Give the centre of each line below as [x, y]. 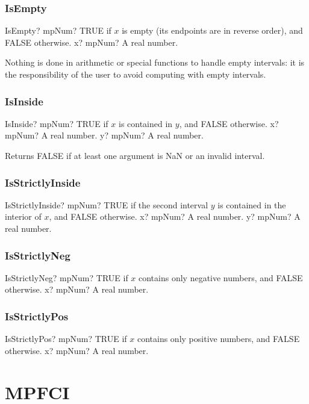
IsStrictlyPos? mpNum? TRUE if [66, 339]
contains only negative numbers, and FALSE [221, 277]
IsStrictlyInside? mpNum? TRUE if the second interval [107, 204]
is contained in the [252, 204]
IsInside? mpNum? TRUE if [57, 123]
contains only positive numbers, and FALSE [218, 339]
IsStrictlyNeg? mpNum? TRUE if [67, 277]
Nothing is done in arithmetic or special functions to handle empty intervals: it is [155, 62]
